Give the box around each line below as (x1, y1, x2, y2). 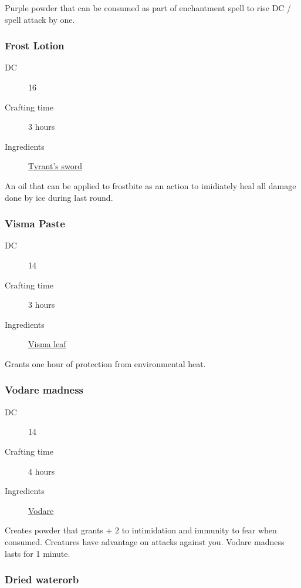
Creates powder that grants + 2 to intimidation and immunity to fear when (5, 524, 277, 536)
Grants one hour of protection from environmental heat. (5, 357, 206, 369)
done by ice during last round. (5, 191, 113, 203)
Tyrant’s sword (28, 160, 83, 172)
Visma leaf (28, 338, 66, 350)
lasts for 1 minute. (5, 547, 70, 559)
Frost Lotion (5, 38, 65, 53)
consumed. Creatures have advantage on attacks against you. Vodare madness (5, 535, 285, 547)
